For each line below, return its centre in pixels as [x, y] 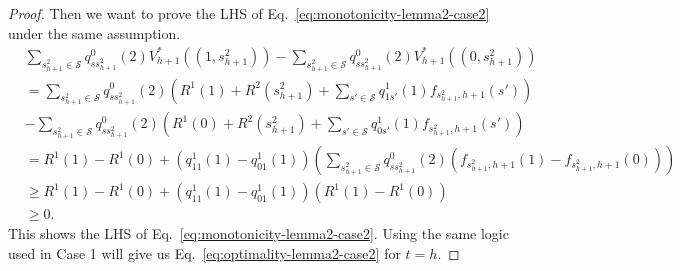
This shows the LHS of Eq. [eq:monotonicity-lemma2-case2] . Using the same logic [258, 233]
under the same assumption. [94, 32]
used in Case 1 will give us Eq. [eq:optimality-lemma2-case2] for [204, 252]
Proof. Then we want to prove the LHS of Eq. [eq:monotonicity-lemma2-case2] [249, 13]
